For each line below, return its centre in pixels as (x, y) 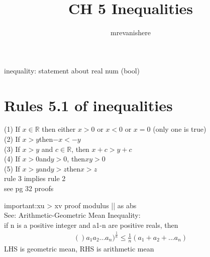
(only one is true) (180, 129)
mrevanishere (131, 32)
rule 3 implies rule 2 (35, 178)
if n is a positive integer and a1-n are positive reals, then (91, 225)
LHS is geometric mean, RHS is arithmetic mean (79, 248)
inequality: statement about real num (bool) (72, 70)
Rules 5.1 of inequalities (88, 105)
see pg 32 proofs (29, 188)
